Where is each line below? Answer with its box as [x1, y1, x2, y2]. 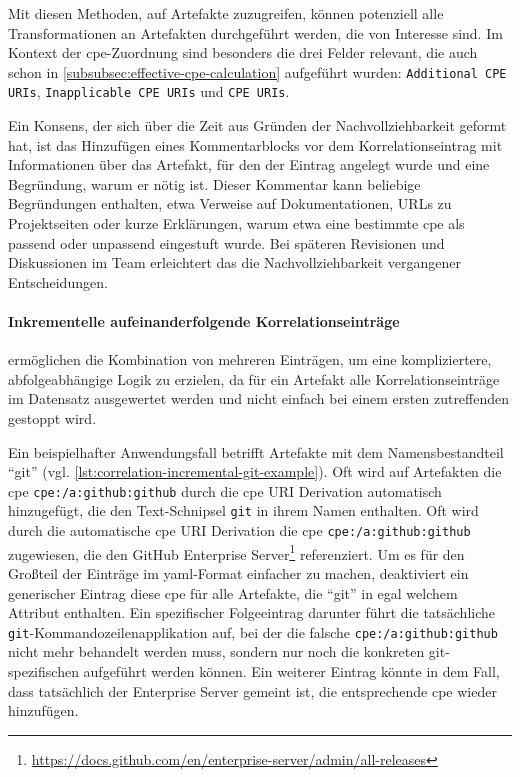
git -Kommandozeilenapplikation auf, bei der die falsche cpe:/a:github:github [8, 621, 498, 642]
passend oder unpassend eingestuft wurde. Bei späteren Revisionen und [8, 232, 445, 253]
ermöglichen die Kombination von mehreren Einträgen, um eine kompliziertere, [8, 349, 492, 370]
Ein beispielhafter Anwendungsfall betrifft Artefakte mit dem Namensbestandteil [8, 441, 504, 462]
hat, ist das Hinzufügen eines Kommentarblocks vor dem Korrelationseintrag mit [8, 134, 503, 155]
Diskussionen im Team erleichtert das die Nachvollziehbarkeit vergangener [8, 252, 461, 273]
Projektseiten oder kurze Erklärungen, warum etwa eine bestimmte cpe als [8, 213, 465, 234]
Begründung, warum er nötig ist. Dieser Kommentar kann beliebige [8, 173, 421, 194]
